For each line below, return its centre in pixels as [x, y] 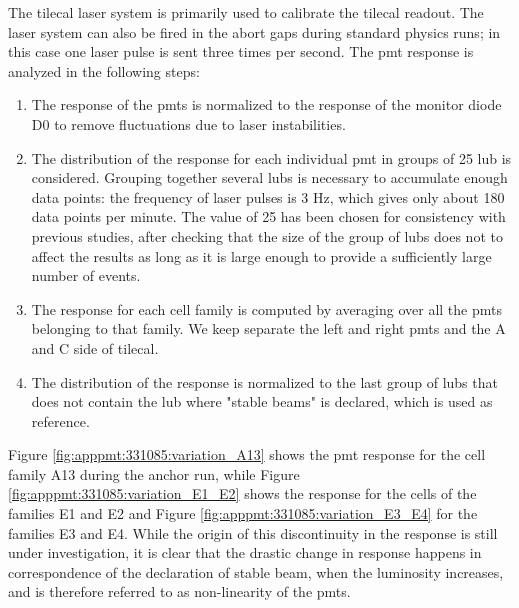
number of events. [86, 275]
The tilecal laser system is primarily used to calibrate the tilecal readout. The [246, 12]
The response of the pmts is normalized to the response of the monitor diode [266, 104]
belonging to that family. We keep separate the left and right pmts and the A [268, 328]
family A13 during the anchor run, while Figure [154, 473]
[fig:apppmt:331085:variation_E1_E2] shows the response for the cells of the [242, 493]
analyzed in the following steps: [104, 70]
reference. [60, 420]
